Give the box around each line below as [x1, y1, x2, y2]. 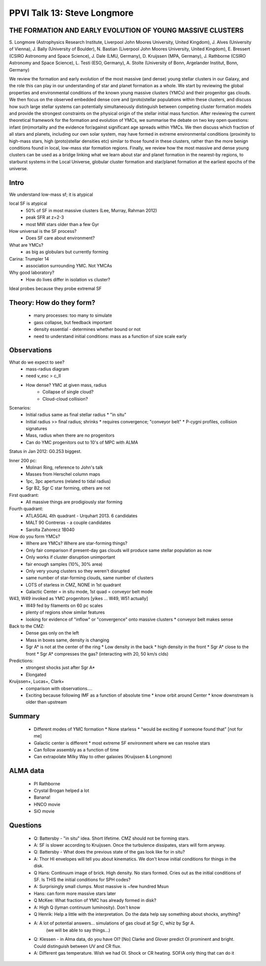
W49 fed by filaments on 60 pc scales [26, 602, 103, 608]
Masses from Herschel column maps [26, 471, 100, 477]
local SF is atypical [9, 200, 47, 207]
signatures [26, 426, 47, 432]
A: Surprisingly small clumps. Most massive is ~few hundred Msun [33, 884, 169, 890]
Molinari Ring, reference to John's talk [26, 464, 103, 471]
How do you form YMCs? [9, 533, 60, 539]
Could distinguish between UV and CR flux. [33, 943, 122, 949]
